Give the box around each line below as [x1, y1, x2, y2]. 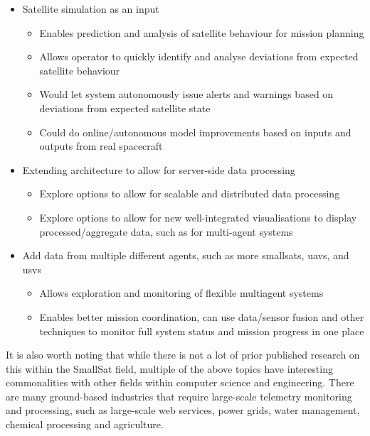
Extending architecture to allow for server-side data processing [22, 162, 295, 177]
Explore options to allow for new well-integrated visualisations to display [39, 209, 357, 224]
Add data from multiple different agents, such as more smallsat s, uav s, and [22, 248, 349, 263]
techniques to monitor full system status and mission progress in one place [39, 323, 364, 338]
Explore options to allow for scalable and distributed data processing [39, 186, 340, 201]
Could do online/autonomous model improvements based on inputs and [39, 124, 351, 139]
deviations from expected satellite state [39, 100, 211, 115]
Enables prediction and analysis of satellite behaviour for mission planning [39, 25, 364, 40]
